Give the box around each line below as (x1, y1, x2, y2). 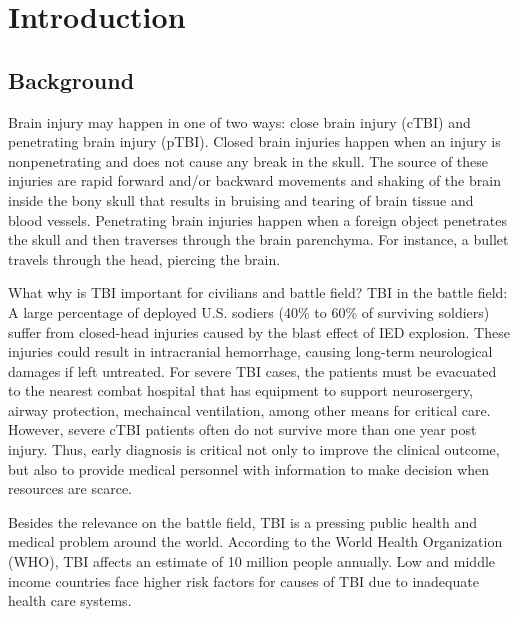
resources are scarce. (8, 478, 133, 499)
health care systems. (8, 590, 132, 611)
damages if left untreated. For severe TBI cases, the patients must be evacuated (8, 360, 497, 381)
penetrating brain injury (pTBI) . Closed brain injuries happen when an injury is (8, 131, 501, 152)
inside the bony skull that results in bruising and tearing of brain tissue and (8, 189, 474, 210)
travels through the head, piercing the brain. (8, 248, 281, 269)
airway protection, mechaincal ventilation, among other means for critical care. (8, 399, 491, 420)
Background (8, 64, 135, 95)
